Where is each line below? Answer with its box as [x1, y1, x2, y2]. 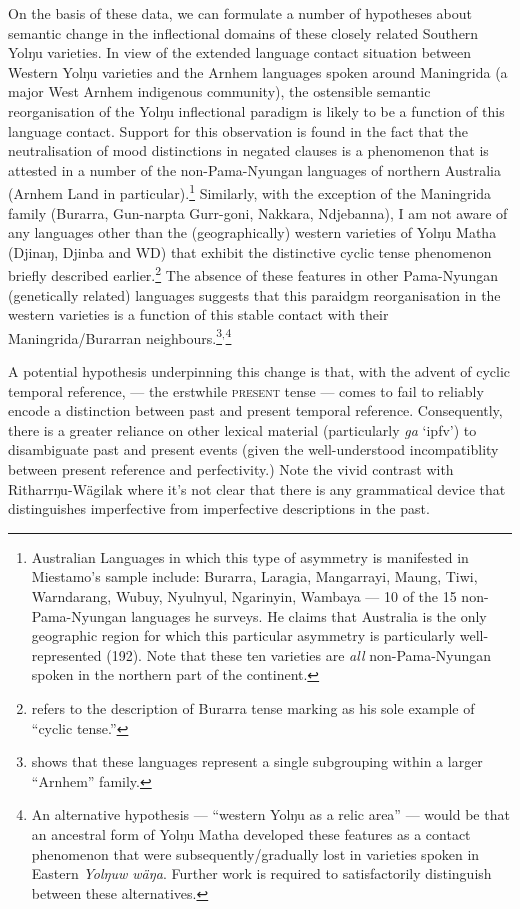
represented [31, 644, 102, 665]
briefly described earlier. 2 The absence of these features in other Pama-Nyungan [8, 262, 498, 286]
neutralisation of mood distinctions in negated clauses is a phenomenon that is [8, 140, 489, 161]
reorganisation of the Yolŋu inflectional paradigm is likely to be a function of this [8, 100, 505, 121]
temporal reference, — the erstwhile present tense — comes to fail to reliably [8, 380, 484, 401]
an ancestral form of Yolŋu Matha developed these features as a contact [31, 823, 471, 844]
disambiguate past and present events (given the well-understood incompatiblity [8, 439, 499, 460]
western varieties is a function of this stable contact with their [8, 304, 389, 325]
